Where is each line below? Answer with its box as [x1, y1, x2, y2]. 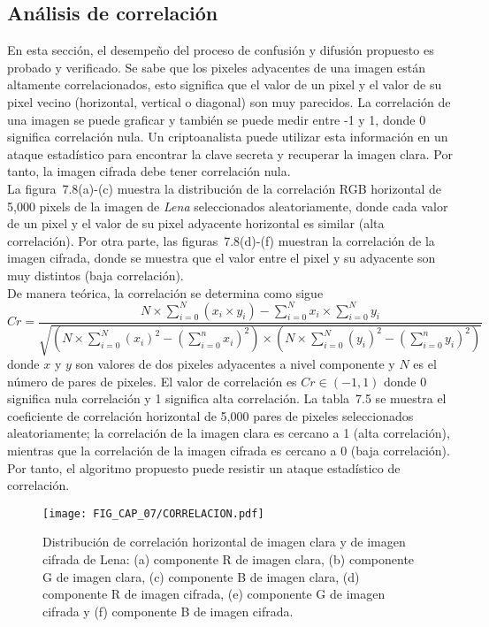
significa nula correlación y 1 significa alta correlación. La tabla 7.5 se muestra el [7, 389, 447, 408]
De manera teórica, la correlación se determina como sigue [7, 283, 324, 302]
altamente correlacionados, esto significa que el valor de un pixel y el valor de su [7, 75, 442, 94]
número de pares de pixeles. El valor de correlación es [7, 371, 297, 390]
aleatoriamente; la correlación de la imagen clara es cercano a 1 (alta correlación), [7, 424, 450, 442]
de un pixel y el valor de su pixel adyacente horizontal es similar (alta [7, 214, 385, 233]
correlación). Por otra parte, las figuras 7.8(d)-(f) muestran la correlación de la [7, 231, 435, 249]
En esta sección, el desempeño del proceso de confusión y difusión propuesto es [7, 41, 434, 59]
